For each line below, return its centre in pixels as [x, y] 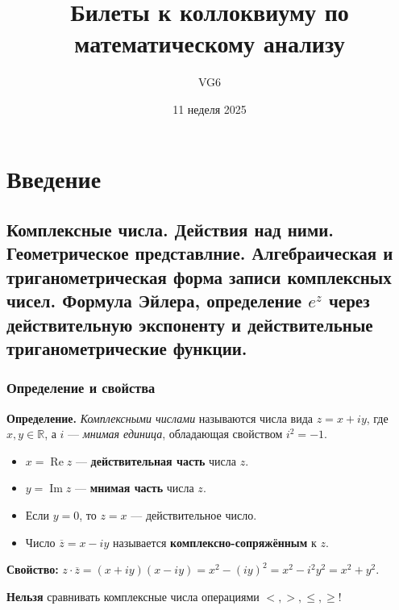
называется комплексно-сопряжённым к [214, 542]
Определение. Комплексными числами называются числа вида [160, 418]
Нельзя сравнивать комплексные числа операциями [133, 596]
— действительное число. [194, 515]
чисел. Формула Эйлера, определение [154, 301]
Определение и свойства [81, 388]
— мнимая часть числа [134, 488]
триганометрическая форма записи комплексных [199, 276]
